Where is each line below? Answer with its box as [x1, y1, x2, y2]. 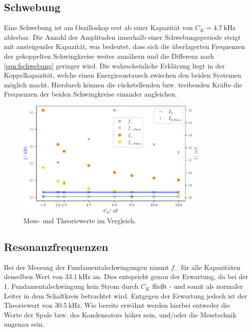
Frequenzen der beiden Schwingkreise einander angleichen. [4, 89, 177, 99]
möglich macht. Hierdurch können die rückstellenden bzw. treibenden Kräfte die [4, 79, 242, 89]
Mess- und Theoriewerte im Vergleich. [23, 216, 136, 226]
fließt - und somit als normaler [152, 281, 243, 291]
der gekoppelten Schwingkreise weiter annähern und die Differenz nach [4, 50, 215, 61]
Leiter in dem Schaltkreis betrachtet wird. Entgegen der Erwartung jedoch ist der [4, 290, 247, 300]
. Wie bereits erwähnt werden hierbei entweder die [80, 300, 230, 310]
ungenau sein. [4, 319, 45, 329]
